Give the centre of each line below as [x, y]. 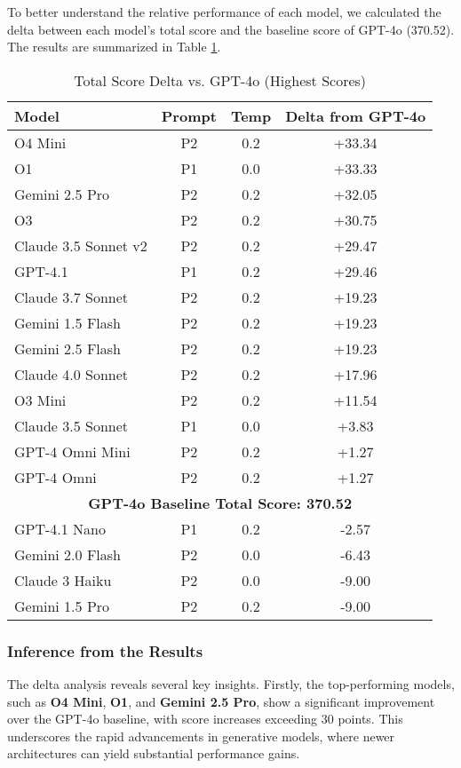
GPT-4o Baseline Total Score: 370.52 [220, 503]
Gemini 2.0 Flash [68, 554]
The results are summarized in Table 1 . [114, 47]
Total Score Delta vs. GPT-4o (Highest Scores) [220, 80]
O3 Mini [40, 400]
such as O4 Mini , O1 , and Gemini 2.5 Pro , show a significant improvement [221, 701]
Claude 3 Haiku [63, 580]
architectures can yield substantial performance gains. [154, 753]
